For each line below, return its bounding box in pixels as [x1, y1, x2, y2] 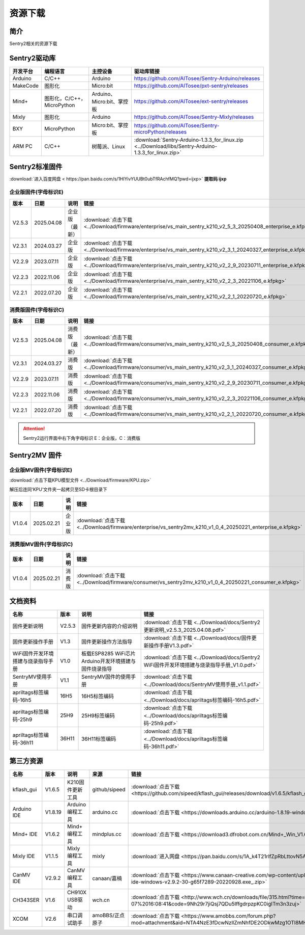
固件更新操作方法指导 [81, 638, 133, 645]
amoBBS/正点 [92, 912, 125, 919]
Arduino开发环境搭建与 [81, 657, 136, 664]
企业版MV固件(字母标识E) [9, 466, 72, 473]
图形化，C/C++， [44, 95, 86, 102]
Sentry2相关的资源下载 [9, 41, 57, 47]
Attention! [23, 425, 45, 432]
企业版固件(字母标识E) [9, 189, 64, 196]
